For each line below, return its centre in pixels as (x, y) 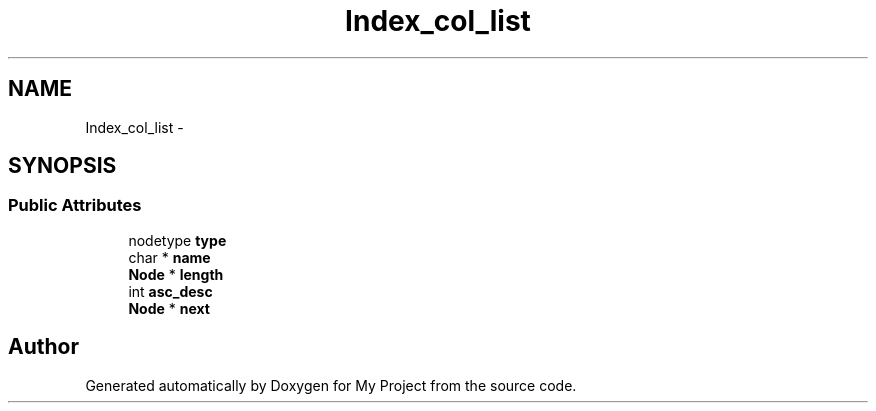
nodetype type (177, 240)
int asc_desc (170, 291)
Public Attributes (75, 205)
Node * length (176, 274)
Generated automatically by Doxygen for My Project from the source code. (331, 385)
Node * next (169, 308)
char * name (169, 257)
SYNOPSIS (62, 166)
